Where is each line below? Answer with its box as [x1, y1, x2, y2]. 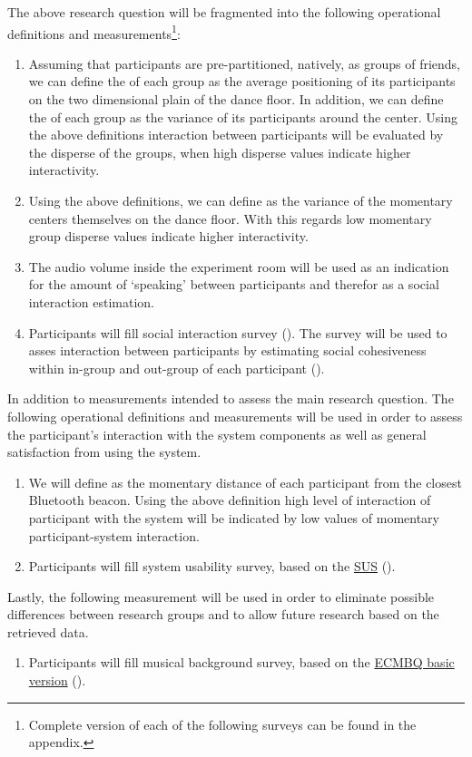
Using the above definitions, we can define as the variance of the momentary [28, 191, 453, 209]
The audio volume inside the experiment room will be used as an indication [28, 257, 449, 276]
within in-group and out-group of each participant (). [28, 358, 325, 377]
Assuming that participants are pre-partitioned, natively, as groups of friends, [28, 53, 460, 73]
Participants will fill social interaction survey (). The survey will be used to [28, 323, 447, 342]
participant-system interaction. [28, 526, 200, 545]
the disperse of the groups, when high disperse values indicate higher [28, 142, 411, 161]
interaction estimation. [28, 292, 154, 311]
